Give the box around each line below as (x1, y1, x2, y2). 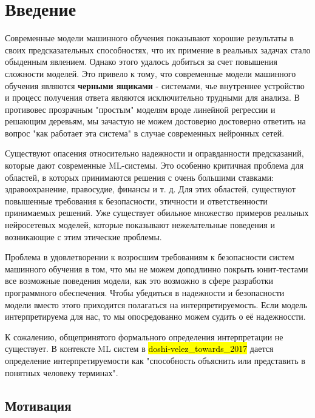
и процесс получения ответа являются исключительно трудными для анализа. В (5, 91, 300, 104)
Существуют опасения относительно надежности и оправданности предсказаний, (5, 147, 304, 160)
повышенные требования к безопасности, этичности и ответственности (5, 194, 268, 207)
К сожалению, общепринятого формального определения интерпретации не (5, 330, 283, 343)
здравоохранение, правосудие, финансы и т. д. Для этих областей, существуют (5, 183, 296, 195)
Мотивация (5, 396, 72, 414)
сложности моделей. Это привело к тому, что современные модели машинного (5, 67, 296, 79)
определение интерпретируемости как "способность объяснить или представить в (5, 354, 305, 366)
